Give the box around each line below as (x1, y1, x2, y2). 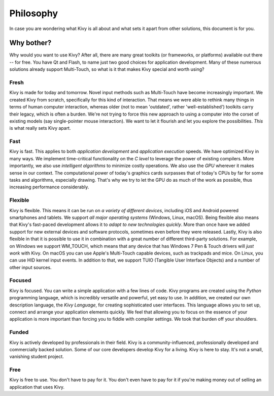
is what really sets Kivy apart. (9, 125, 71, 131)
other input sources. (9, 264, 52, 270)
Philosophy (9, 8, 58, 19)
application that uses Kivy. (9, 384, 64, 390)
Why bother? (9, 39, 52, 47)
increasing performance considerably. (9, 184, 89, 190)
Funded (9, 329, 29, 336)
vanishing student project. (9, 354, 64, 360)
